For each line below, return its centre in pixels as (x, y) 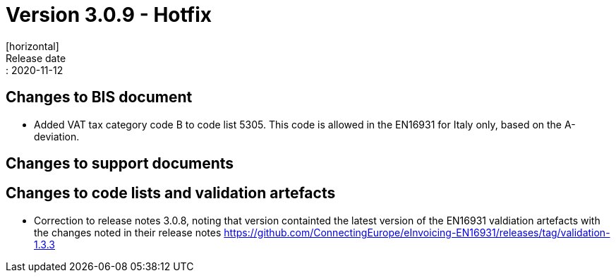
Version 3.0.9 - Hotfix (109, 15)
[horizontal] (32, 46)
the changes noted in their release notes (128, 232)
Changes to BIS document (99, 97)
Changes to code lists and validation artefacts (171, 193)
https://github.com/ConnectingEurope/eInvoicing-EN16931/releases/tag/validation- (417, 232)
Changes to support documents (120, 164)
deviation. (57, 136)
